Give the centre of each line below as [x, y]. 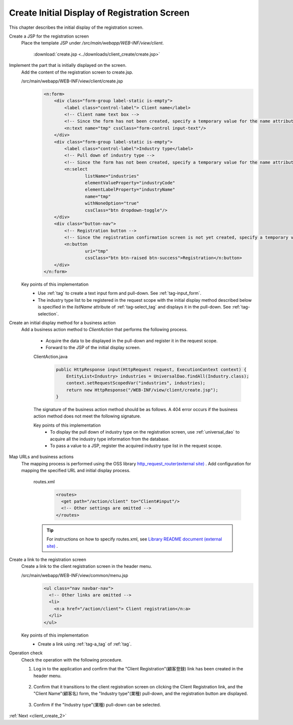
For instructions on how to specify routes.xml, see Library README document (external [134, 539]
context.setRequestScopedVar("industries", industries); [136, 383]
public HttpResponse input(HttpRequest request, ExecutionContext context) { [151, 369]
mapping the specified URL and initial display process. [76, 471]
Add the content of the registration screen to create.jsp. [77, 72]
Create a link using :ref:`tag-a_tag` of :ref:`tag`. [85, 644]
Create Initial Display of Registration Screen [99, 13]
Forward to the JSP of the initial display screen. [93, 348]
